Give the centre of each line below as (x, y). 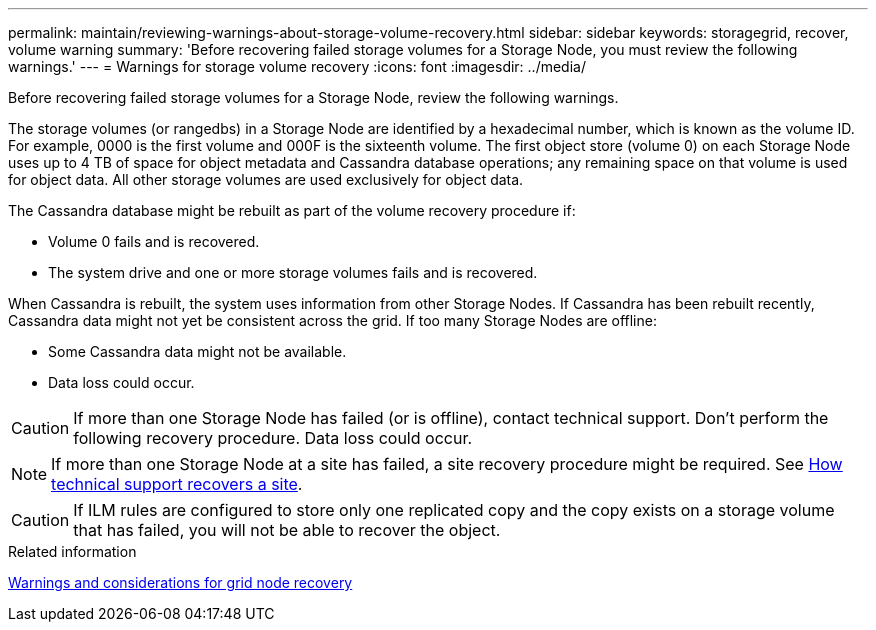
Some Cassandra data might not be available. (197, 351)
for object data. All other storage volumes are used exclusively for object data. (266, 179)
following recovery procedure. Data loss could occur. (273, 438)
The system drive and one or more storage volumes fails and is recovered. (293, 272)
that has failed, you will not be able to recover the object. (287, 530)
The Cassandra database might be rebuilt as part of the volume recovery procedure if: (292, 210)
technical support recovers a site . (177, 484)
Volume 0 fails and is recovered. (154, 241)
